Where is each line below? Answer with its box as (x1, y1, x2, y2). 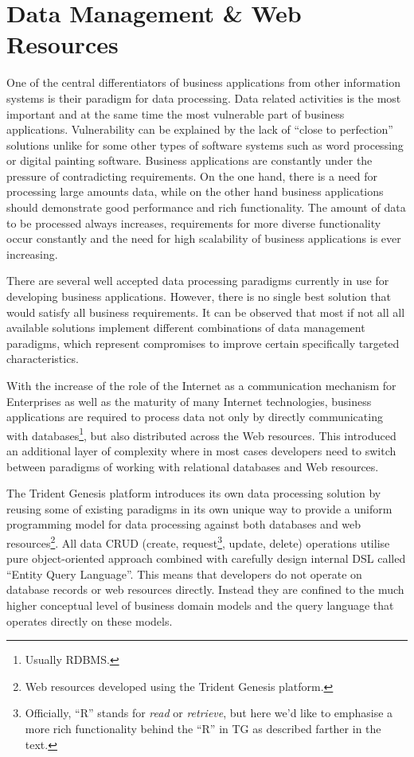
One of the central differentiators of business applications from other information (6, 74, 400, 91)
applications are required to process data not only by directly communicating (6, 408, 383, 425)
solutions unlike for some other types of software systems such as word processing (6, 136, 404, 153)
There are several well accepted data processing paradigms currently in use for (6, 272, 389, 289)
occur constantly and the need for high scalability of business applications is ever (6, 230, 401, 247)
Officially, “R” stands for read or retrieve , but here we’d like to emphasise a (25, 704, 393, 721)
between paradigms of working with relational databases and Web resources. (6, 458, 379, 474)
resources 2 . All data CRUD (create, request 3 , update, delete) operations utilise (6, 533, 390, 551)
